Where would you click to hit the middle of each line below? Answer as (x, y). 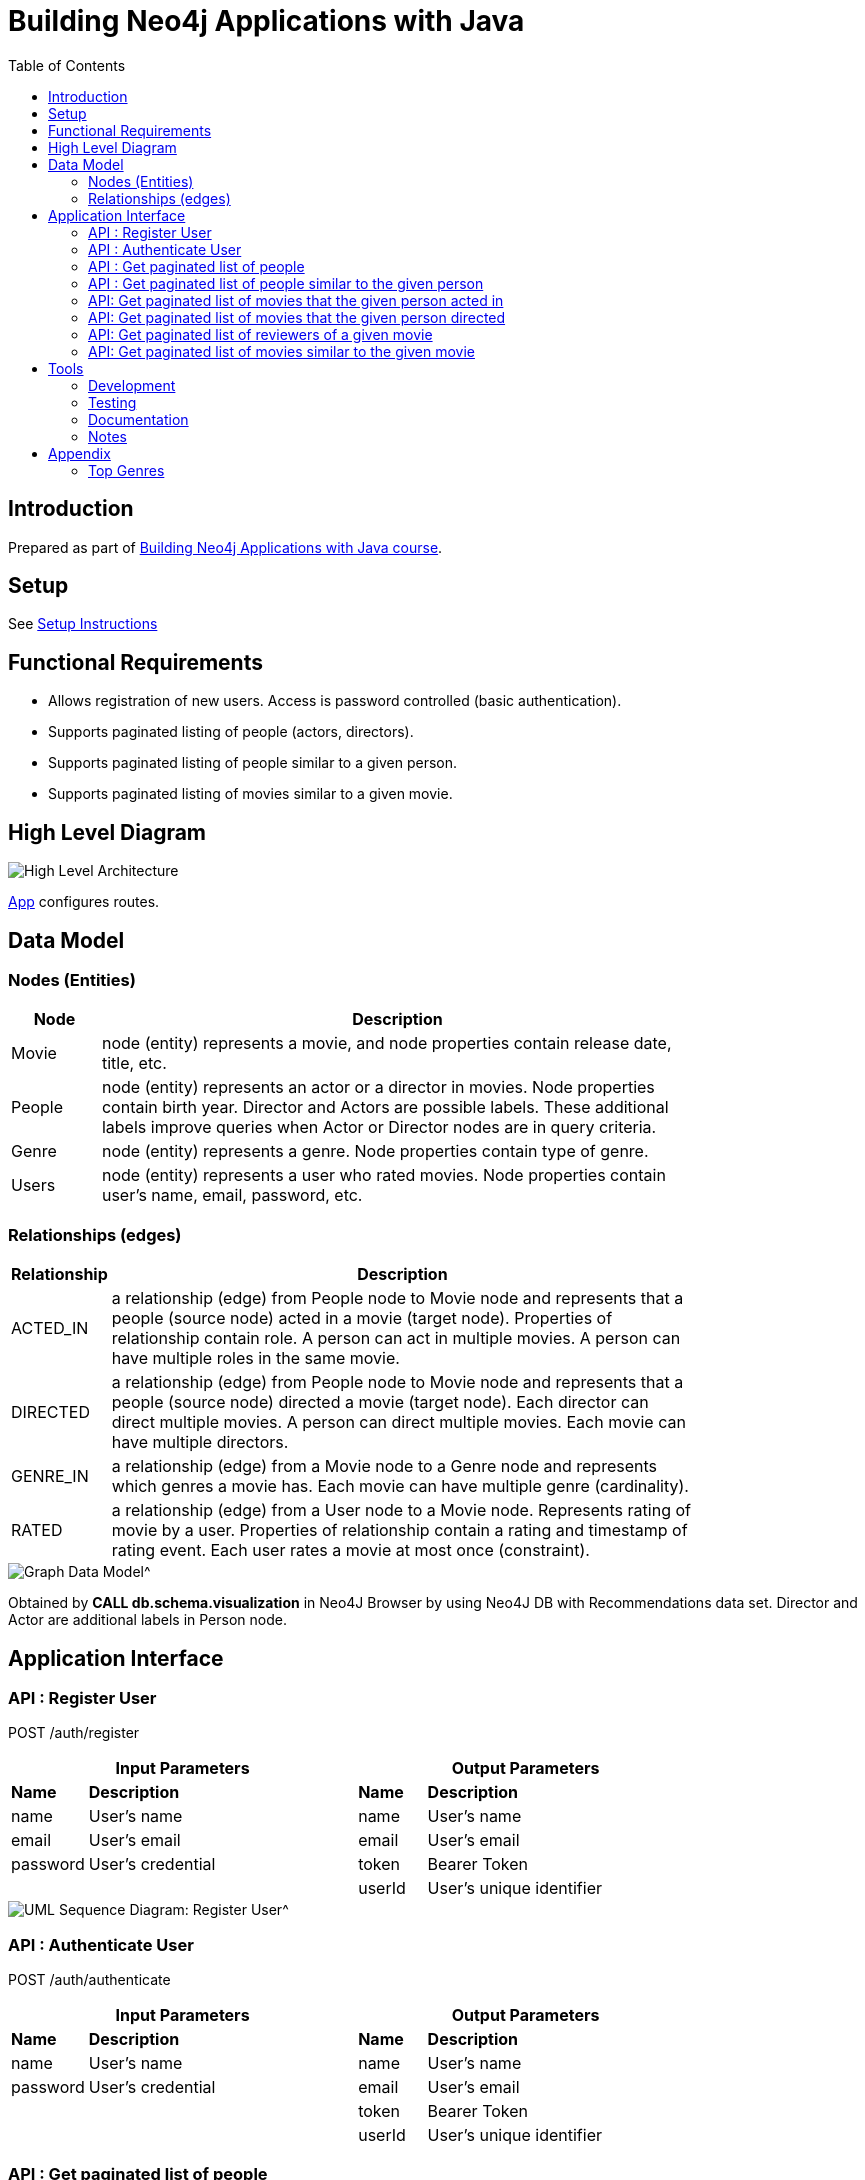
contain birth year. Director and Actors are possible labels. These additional (385, 1107)
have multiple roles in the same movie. (255, 1358)
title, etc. (134, 1063)
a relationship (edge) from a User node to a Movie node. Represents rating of (401, 1510)
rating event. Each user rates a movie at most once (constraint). (350, 1550)
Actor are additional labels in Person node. (147, 1620)
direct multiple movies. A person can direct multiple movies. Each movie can (398, 1422)
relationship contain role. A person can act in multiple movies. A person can (396, 1338)
